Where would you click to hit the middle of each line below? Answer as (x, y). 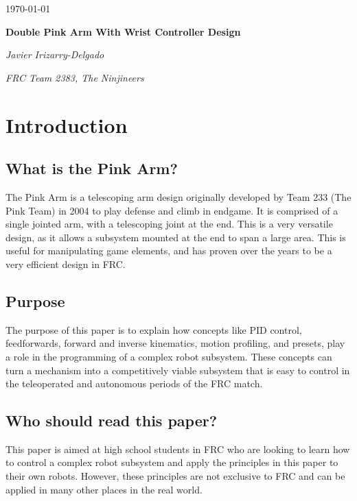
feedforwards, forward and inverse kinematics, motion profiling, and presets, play (175, 343)
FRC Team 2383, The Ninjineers (75, 77)
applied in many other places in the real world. (104, 489)
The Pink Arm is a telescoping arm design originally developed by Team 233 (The (178, 196)
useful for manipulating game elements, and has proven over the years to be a (169, 250)
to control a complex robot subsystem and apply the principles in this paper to (172, 462)
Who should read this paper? (112, 420)
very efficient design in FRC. (66, 264)
